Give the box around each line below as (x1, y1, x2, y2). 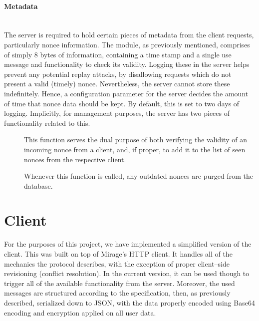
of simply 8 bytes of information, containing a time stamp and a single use (4, 49, 232, 59)
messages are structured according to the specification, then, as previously (4, 288, 231, 298)
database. (24, 180, 53, 191)
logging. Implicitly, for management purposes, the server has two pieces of (4, 108, 230, 118)
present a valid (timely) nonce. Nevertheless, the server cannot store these (4, 78, 230, 89)
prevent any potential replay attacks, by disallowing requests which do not (4, 68, 232, 79)
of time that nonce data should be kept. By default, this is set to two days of (4, 98, 240, 108)
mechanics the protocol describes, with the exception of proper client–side (4, 258, 230, 269)
